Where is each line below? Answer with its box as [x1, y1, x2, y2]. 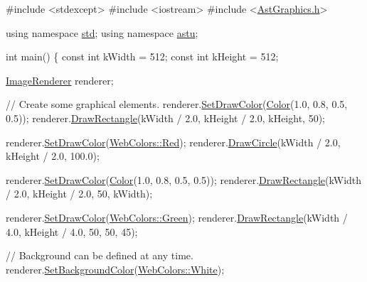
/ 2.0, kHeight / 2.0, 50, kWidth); [6, 186, 153, 201]
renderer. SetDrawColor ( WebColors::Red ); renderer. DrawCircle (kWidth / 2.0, [6, 134, 341, 149]
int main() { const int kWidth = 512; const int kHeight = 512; [6, 49, 279, 64]
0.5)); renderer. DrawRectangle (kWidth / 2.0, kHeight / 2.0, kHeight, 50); [6, 110, 325, 125]
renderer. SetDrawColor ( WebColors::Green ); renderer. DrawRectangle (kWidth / [6, 210, 348, 224]
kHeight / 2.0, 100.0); [6, 148, 100, 163]
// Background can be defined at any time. [6, 248, 193, 263]
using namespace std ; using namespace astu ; [6, 25, 198, 40]
